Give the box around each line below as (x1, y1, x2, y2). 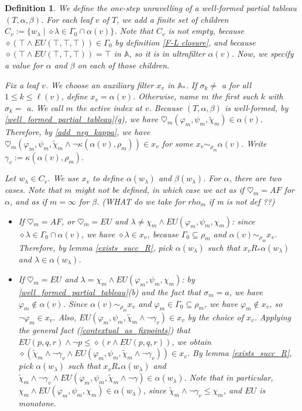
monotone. (18, 397, 56, 409)
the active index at (75, 101, 142, 113)
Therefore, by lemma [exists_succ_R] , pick (18, 241, 173, 253)
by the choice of (187, 310, 243, 323)
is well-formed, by (224, 101, 289, 113)
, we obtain (171, 335, 211, 347)
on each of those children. (77, 58, 170, 71)
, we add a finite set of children (116, 13, 229, 25)
